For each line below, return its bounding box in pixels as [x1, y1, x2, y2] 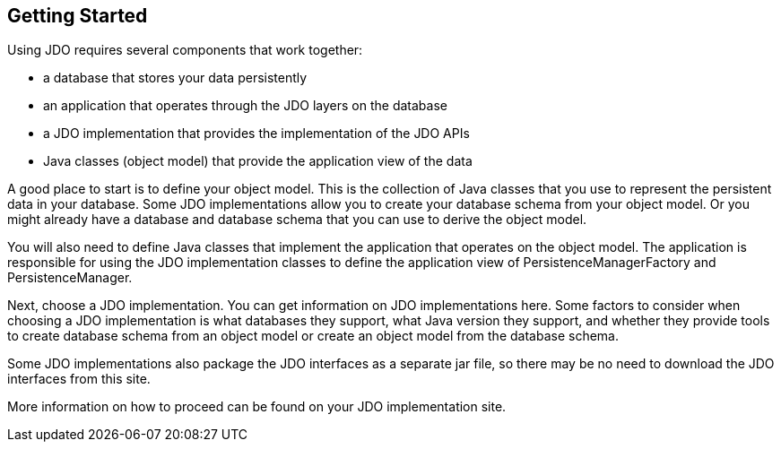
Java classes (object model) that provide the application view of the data [43, 153, 473, 169]
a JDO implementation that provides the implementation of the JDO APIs [43, 125, 470, 142]
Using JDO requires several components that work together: [7, 42, 363, 58]
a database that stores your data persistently [43, 70, 308, 86]
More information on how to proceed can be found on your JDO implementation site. [7, 399, 507, 415]
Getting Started [7, 4, 148, 27]
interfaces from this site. [7, 371, 151, 387]
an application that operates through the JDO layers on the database [43, 98, 447, 114]
